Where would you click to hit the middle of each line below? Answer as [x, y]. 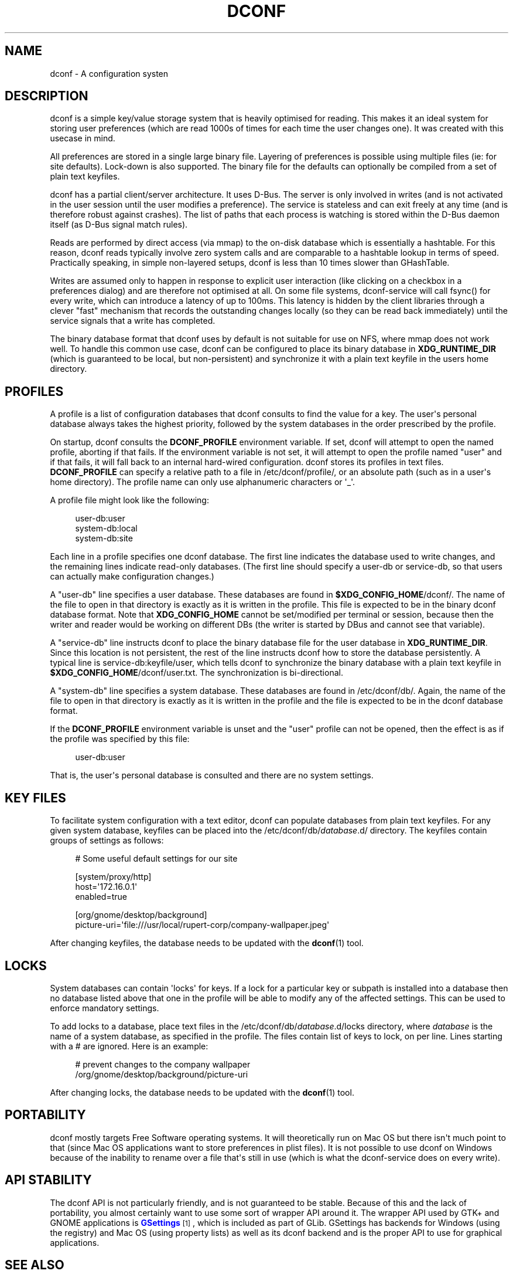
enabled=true [101, 897]
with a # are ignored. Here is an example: [129, 1046]
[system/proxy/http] [113, 877]
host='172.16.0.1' [106, 887]
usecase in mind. [83, 138]
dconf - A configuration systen [109, 73]
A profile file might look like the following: [129, 500]
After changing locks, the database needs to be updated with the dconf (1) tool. [202, 1092]
